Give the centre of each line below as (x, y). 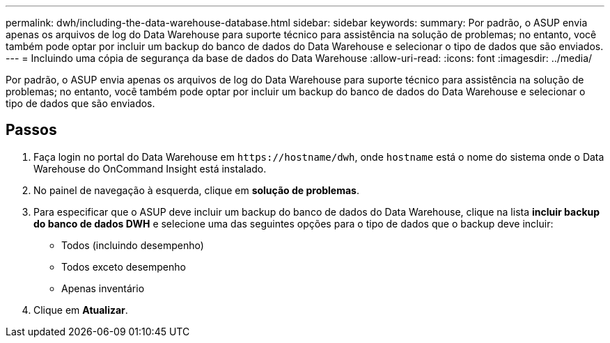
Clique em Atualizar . (81, 310)
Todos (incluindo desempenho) (133, 245)
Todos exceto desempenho (124, 266)
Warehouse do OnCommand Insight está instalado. (150, 168)
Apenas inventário (103, 288)
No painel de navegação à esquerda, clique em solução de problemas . (196, 190)
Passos (31, 130)
